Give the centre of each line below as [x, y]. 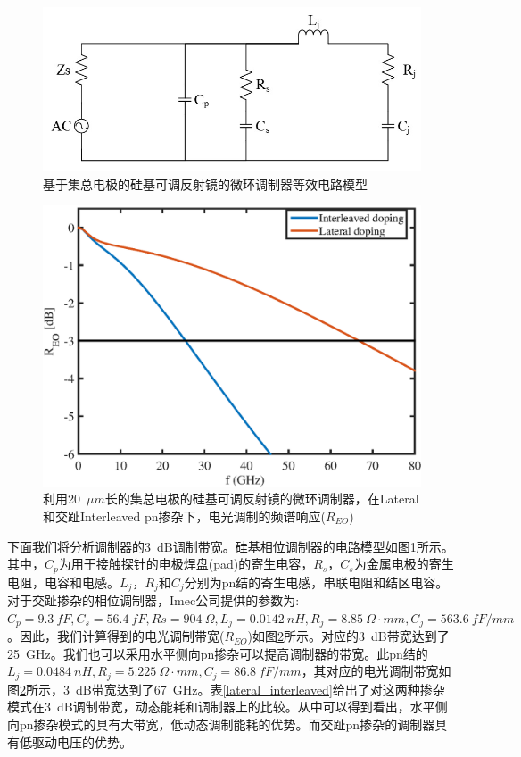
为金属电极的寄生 [404, 564]
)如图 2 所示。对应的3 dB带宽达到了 [348, 636]
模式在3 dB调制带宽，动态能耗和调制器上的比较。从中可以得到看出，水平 [221, 707]
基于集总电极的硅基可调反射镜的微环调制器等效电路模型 [205, 183]
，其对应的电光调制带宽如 [376, 671]
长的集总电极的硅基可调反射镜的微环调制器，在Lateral [262, 499]
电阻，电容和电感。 [63, 582]
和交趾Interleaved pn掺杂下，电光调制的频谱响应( [184, 516]
